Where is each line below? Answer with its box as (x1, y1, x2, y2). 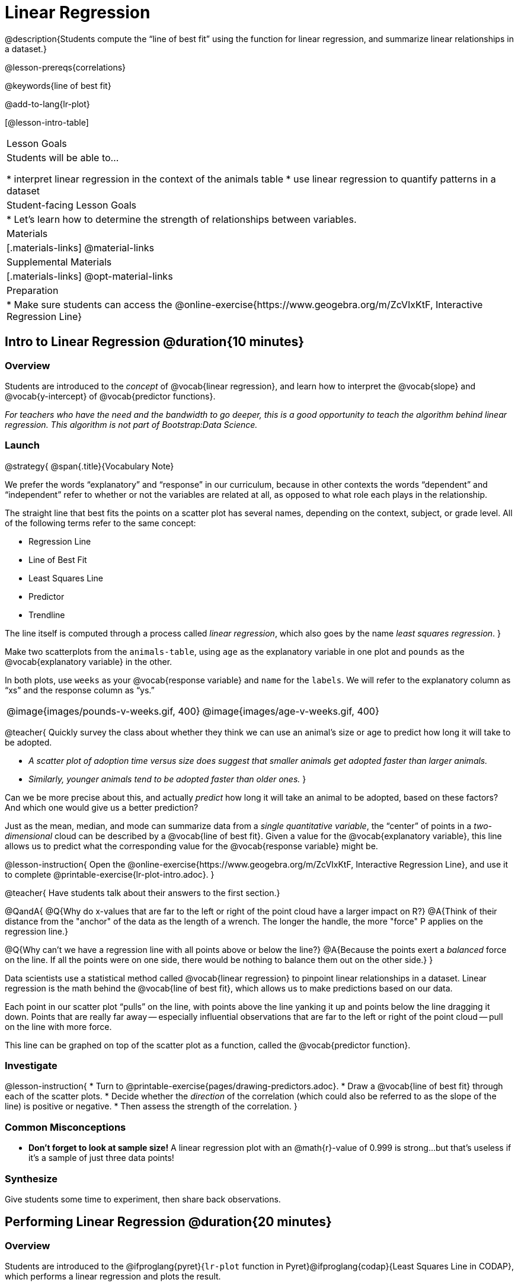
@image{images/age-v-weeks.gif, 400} (202, 705, 379, 717)
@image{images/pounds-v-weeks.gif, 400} (7, 705, 200, 717)
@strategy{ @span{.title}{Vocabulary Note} (5, 460, 174, 471)
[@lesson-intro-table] (5, 117, 89, 127)
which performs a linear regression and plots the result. (5, 1271, 221, 1282)
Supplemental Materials (7, 255, 112, 268)
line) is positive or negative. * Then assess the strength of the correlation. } (5, 1101, 298, 1112)
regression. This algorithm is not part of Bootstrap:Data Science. (5, 419, 258, 430)
